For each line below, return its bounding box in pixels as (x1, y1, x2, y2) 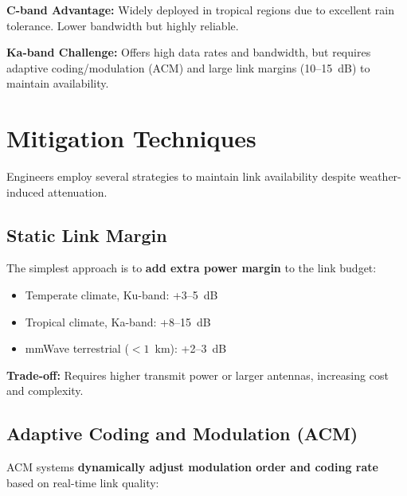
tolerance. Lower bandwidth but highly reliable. (6, 17, 239, 33)
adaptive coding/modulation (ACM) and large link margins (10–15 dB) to (6, 59, 370, 76)
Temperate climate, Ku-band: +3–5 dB (25, 287, 218, 303)
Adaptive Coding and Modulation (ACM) (6, 421, 358, 446)
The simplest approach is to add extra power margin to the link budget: (6, 260, 377, 276)
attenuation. (48, 183, 108, 200)
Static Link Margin (6, 222, 167, 247)
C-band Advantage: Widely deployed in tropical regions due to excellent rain (6, 2, 394, 18)
